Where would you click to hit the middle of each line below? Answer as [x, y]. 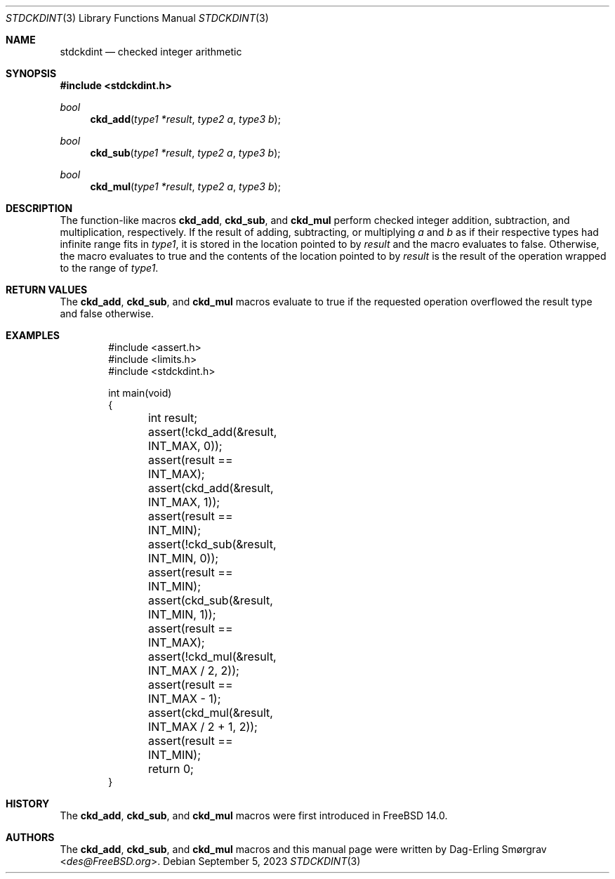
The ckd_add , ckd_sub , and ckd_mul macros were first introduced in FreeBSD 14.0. [254, 815]
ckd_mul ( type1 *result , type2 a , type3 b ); [185, 186]
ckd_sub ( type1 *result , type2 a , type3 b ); [185, 153]
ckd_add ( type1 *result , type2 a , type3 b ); [185, 119]
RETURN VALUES [47, 290]
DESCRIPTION [39, 208]
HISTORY [28, 804]
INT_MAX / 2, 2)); [193, 670]
